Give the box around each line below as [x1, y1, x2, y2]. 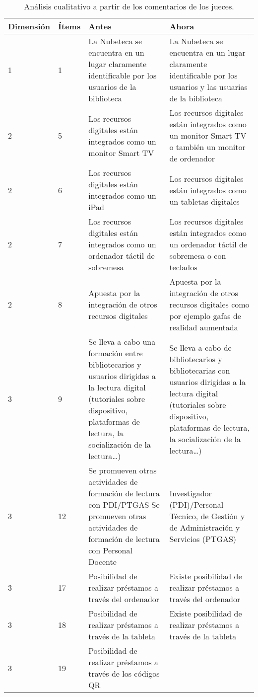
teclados [169, 261, 197, 273]
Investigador [169, 487, 212, 499]
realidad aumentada [169, 321, 238, 333]
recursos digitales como [169, 299, 250, 310]
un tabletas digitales [169, 195, 240, 207]
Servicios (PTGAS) [169, 533, 237, 544]
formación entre [88, 347, 143, 359]
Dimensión [8, 20, 50, 32]
